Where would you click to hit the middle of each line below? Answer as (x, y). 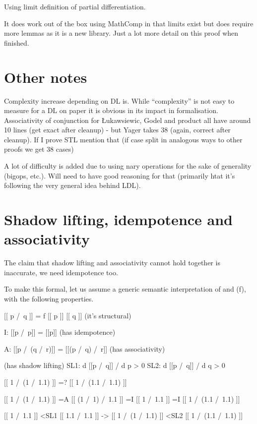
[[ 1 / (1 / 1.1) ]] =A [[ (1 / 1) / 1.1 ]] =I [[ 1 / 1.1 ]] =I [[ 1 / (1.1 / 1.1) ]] (122, 398)
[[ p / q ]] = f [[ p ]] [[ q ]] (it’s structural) (68, 315)
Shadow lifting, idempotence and (118, 219)
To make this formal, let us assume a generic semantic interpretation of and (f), (125, 289)
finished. (17, 42)
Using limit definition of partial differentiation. (75, 6)
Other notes (46, 77)
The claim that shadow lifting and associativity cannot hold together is (112, 263)
